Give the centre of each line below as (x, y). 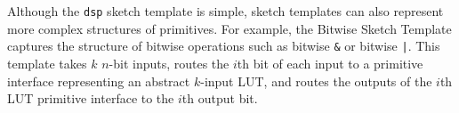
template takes (47, 63)
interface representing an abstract (99, 81)
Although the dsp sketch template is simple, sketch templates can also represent (225, 11)
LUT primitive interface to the (91, 98)
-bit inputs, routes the (169, 63)
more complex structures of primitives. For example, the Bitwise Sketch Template (229, 28)
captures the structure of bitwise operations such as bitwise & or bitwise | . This (224, 46)
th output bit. (220, 98)
